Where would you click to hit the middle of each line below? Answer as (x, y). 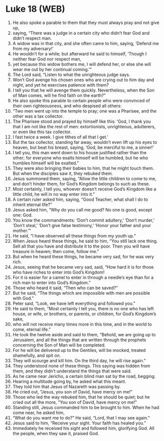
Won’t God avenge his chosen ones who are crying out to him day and (83, 80)
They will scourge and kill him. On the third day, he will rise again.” (79, 360)
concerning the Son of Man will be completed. (59, 345)
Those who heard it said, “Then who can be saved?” (65, 288)
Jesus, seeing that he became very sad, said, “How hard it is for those (83, 267)
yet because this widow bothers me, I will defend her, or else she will (82, 64)
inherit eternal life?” (32, 205)
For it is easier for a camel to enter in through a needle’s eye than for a (83, 277)
